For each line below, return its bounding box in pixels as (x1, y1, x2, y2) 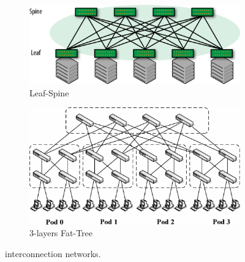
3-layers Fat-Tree (29, 226, 92, 239)
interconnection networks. (5, 247, 101, 260)
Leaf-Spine (29, 86, 69, 99)
